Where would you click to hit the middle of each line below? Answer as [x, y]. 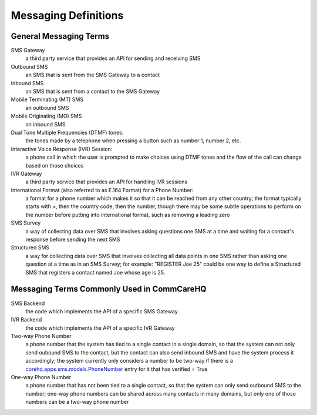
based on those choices [55, 165]
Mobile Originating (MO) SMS [46, 116]
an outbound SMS [47, 108]
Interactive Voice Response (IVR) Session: [62, 149]
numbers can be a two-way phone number [77, 402]
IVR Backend [26, 320]
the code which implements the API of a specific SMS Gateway [102, 311]
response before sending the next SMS [73, 240]
